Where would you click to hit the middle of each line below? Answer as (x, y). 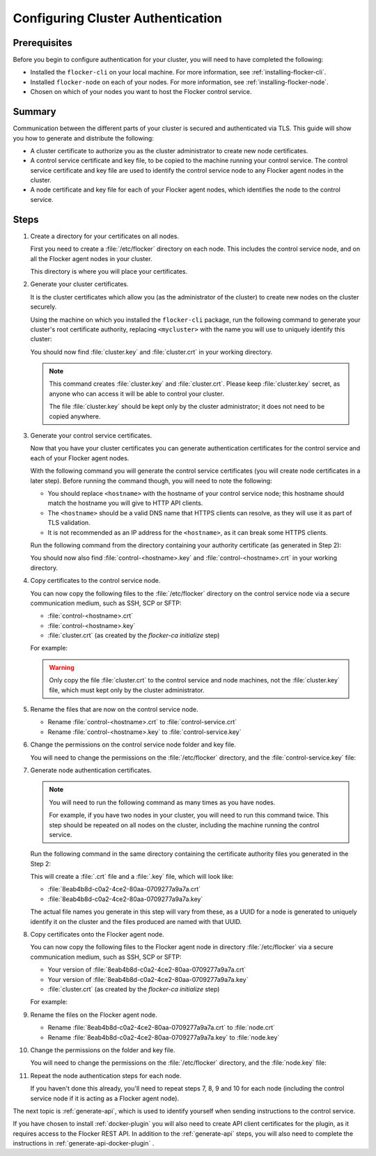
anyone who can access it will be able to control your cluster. (136, 393)
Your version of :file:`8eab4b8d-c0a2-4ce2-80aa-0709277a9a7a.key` (148, 979)
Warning (62, 667)
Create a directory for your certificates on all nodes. (105, 236)
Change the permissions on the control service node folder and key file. (133, 744)
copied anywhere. (75, 416)
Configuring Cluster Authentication (117, 18)
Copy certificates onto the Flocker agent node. (97, 935)
